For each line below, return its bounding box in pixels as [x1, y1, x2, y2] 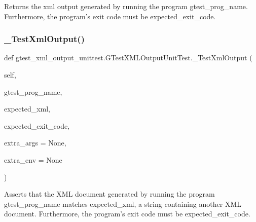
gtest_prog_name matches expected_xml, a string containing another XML [4, 198, 241, 209]
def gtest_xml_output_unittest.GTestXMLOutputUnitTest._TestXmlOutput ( [4, 52, 252, 63]
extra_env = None [4, 154, 62, 165]
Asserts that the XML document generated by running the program [4, 189, 215, 199]
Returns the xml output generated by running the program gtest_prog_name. [4, 1, 248, 11]
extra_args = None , [4, 137, 66, 148]
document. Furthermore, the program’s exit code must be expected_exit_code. [4, 208, 250, 219]
